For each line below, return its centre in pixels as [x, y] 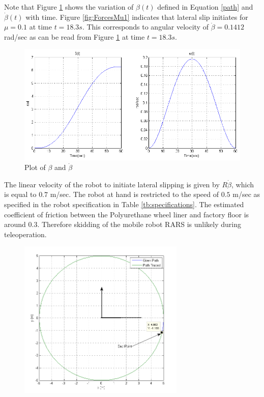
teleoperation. [25, 234]
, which [243, 184]
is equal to [20, 194]
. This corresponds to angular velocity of [145, 27]
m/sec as [246, 194]
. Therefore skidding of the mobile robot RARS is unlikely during [139, 224]
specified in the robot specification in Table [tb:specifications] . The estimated [124, 204]
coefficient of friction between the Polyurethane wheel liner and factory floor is [127, 214]
